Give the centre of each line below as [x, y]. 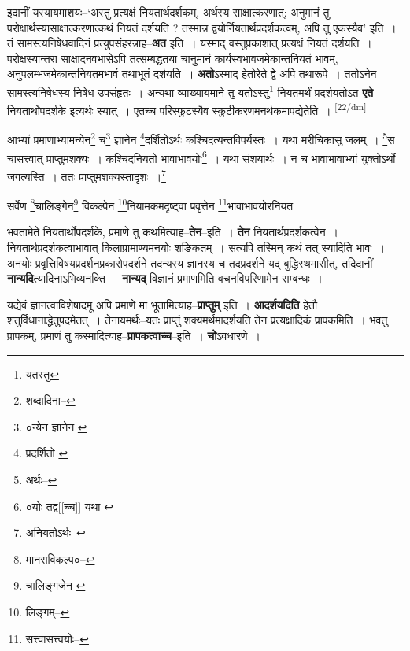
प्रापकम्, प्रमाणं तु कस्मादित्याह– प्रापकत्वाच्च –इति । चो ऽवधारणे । [134, 336]
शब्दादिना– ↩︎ [50, 400]
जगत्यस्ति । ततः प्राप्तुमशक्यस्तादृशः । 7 [87, 175]
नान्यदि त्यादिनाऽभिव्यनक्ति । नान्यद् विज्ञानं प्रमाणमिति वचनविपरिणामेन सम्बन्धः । [165, 278]
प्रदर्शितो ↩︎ [47, 453]
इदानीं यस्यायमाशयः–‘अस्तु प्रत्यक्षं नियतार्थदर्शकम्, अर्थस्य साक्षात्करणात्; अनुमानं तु [168, 12]
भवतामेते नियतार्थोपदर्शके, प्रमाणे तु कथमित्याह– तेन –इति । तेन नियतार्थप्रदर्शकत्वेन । [173, 232]
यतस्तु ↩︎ [42, 374]
